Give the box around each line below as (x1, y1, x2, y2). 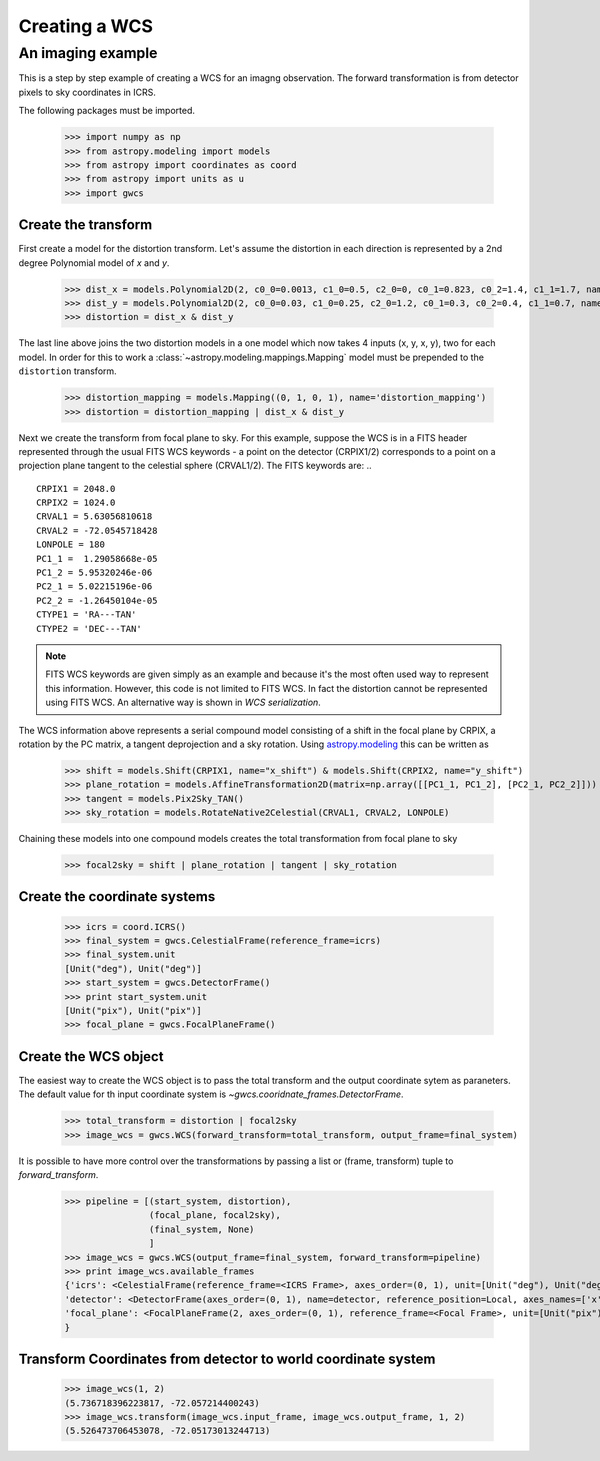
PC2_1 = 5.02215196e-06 (36, 581, 153, 592)
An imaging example (18, 44, 158, 62)
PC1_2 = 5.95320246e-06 (36, 567, 153, 579)
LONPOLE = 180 (36, 539, 105, 550)
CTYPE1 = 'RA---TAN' (36, 609, 137, 620)
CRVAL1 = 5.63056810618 (36, 511, 153, 522)
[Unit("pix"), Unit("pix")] (64, 1005, 202, 1016)
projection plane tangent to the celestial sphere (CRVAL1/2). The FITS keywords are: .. (18, 460, 372, 472)
